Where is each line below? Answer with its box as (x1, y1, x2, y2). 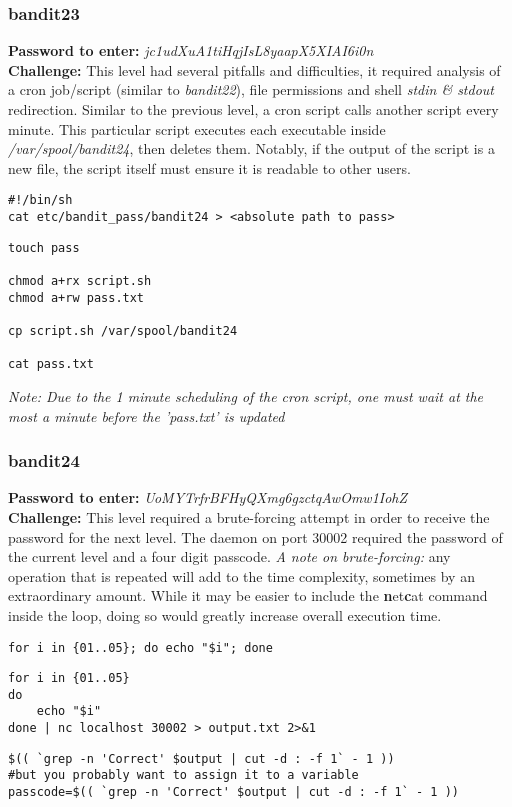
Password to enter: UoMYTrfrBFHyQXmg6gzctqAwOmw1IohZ (8, 487, 408, 508)
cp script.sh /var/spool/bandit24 (8, 323, 238, 338)
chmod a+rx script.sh (8, 274, 152, 288)
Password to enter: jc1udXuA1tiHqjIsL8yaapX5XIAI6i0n (8, 40, 374, 61)
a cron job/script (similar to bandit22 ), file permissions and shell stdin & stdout (8, 79, 494, 100)
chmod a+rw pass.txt (8, 290, 145, 305)
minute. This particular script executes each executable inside (8, 118, 386, 139)
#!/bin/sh (8, 193, 73, 208)
